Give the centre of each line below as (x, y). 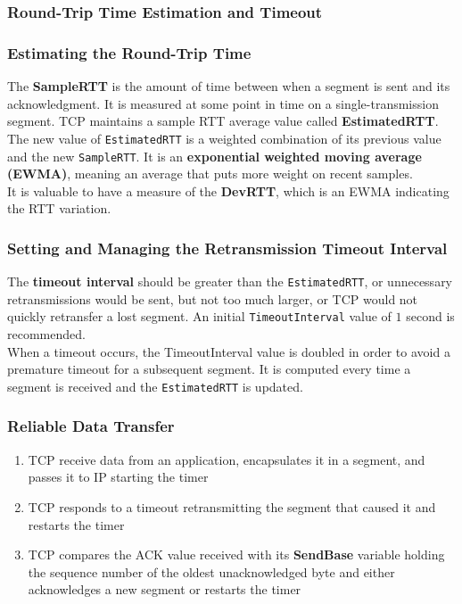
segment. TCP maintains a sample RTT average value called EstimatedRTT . (223, 121)
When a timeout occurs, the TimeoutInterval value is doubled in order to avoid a (229, 351)
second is (430, 316)
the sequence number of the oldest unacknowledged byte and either (211, 571)
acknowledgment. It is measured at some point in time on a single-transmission (223, 103)
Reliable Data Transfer (91, 426)
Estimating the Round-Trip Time (129, 52)
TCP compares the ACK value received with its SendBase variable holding (236, 554)
